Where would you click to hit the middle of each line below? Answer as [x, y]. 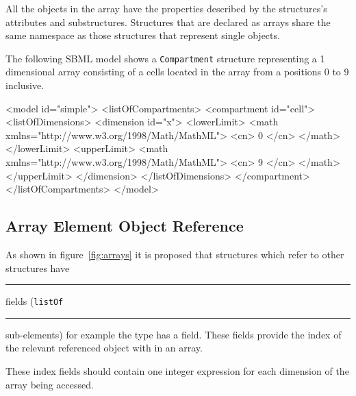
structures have [38, 268]
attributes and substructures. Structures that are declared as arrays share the [168, 22]
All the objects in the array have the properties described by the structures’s [166, 8]
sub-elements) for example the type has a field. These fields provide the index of [174, 334]
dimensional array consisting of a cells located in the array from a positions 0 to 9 [177, 72]
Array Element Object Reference [125, 226]
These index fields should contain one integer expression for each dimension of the [177, 371]
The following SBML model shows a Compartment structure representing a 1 [165, 58]
